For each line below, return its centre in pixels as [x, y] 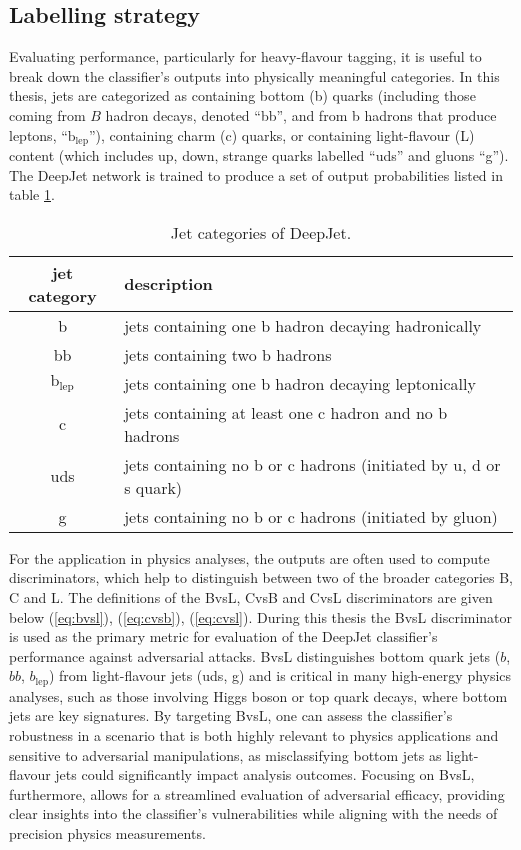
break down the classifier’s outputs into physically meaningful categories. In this [254, 75]
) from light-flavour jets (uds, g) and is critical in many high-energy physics [280, 675]
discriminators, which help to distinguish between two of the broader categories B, [261, 577]
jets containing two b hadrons [228, 354]
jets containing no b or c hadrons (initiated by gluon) [311, 516]
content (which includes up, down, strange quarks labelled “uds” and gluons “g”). [259, 155]
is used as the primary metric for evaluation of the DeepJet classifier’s [223, 636]
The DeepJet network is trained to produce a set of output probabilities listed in [256, 174]
